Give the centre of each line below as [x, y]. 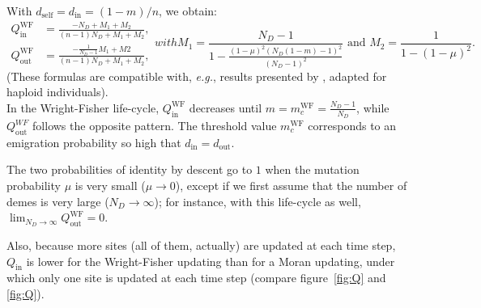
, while [373, 107]
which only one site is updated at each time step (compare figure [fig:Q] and [196, 278]
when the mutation [312, 169]
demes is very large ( [58, 201]
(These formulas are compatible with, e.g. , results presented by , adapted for [197, 76]
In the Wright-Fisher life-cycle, [83, 107]
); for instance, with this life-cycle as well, [258, 201]
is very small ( [110, 186]
